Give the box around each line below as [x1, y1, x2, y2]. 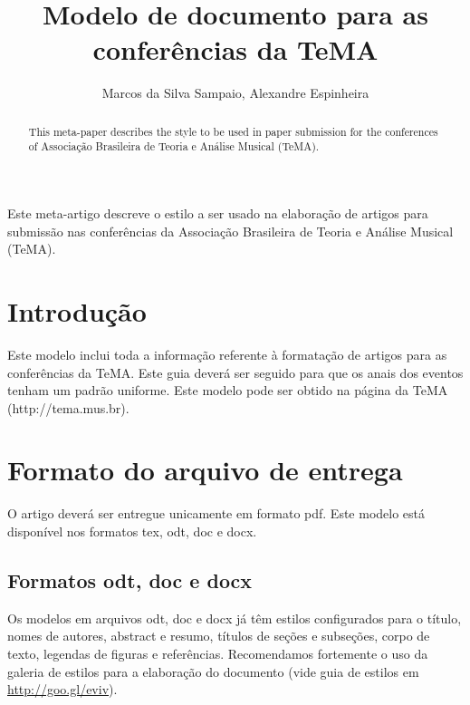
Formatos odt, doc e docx [7, 566, 253, 594]
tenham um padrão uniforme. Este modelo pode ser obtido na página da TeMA [7, 381, 448, 400]
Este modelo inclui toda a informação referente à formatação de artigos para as [7, 344, 447, 363]
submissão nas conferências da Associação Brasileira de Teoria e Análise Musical [7, 221, 454, 240]
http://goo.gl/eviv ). [7, 680, 118, 699]
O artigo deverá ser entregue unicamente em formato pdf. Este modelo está [7, 504, 426, 523]
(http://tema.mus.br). [7, 398, 129, 417]
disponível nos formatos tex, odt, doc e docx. [7, 522, 257, 541]
